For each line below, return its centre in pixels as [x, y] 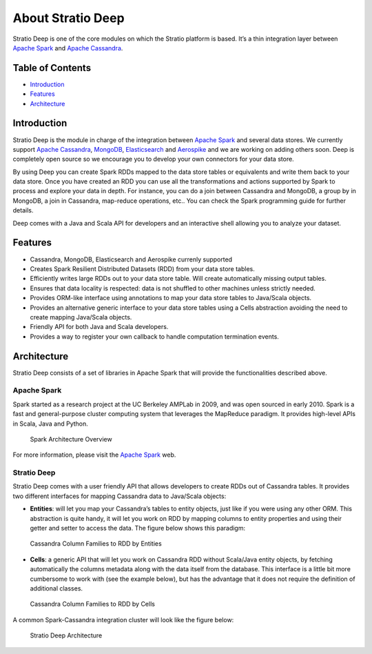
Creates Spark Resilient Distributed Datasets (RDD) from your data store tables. [142, 268]
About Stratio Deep [69, 18]
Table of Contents [52, 68]
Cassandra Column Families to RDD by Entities [96, 544]
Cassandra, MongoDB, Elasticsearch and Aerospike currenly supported [131, 259]
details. [23, 210]
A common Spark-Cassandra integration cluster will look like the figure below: [123, 620]
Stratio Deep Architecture [66, 635]
